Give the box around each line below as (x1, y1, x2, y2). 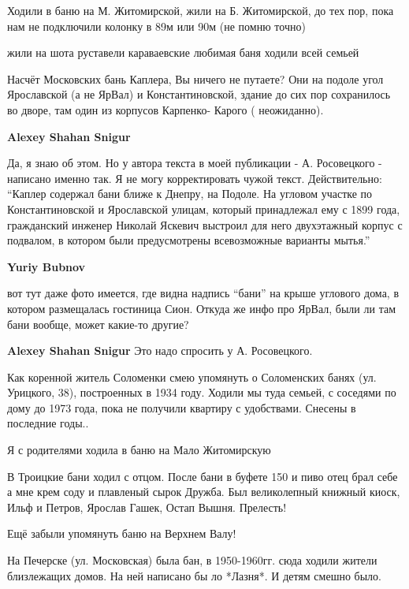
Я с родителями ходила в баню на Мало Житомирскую (7, 442, 271, 458)
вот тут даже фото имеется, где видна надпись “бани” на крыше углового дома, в (7, 285, 400, 301)
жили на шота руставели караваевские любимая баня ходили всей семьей (7, 44, 359, 61)
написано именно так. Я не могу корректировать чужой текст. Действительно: (7, 170, 382, 186)
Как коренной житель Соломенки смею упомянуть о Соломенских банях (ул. (7, 368, 377, 385)
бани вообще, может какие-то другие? (7, 315, 189, 332)
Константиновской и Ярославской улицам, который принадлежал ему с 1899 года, (7, 200, 400, 217)
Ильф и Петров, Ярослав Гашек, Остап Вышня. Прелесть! (7, 498, 287, 515)
